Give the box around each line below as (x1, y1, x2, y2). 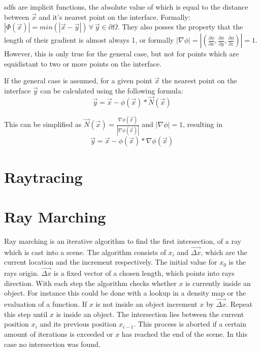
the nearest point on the (161, 75, 237, 86)
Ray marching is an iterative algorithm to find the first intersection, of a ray (4, 235, 241, 246)
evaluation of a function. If (4, 299, 87, 309)
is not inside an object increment (95, 299, 198, 309)
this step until (4, 308, 48, 319)
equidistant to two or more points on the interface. (4, 58, 161, 69)
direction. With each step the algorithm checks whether (4, 277, 177, 288)
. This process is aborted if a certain (134, 318, 246, 329)
